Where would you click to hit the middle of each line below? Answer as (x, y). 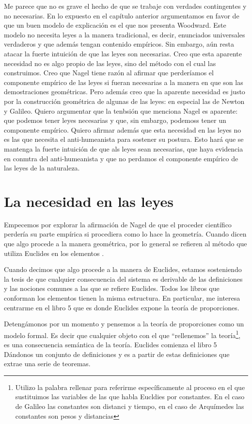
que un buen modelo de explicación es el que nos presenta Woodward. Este (115, 25)
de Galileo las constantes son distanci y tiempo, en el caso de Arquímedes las (130, 406)
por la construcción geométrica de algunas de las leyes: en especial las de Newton (124, 101)
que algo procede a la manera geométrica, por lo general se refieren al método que (126, 243)
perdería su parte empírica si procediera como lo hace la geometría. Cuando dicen (125, 234)
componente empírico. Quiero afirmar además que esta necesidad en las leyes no (123, 129)
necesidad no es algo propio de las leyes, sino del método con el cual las (110, 63)
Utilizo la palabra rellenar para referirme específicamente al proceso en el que (130, 387)
